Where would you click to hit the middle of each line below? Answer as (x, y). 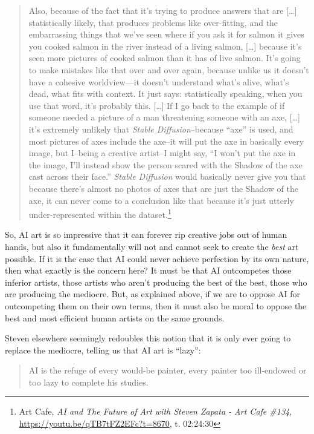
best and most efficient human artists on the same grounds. (115, 317)
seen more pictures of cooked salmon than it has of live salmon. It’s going (165, 58)
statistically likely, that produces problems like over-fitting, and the (153, 22)
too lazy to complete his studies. (88, 382)
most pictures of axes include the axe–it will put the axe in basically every (166, 141)
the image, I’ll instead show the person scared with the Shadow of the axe (165, 164)
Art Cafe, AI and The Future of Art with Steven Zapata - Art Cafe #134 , (155, 411)
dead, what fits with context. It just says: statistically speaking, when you (165, 94)
